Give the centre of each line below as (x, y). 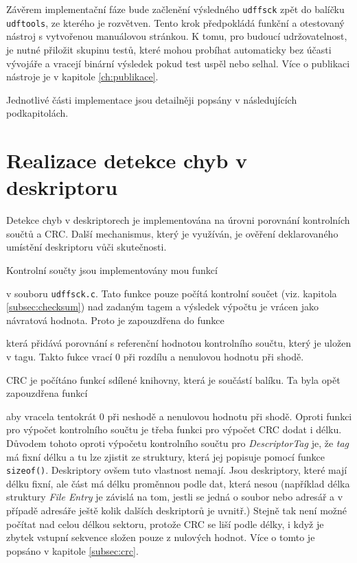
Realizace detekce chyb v (127, 160)
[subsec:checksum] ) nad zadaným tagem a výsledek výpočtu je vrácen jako (162, 307)
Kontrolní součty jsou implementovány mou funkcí (112, 269)
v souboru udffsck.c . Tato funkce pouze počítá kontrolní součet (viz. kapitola (172, 293)
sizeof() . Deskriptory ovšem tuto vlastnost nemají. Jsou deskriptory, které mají (177, 470)
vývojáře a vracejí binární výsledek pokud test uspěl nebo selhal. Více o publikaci (178, 63)
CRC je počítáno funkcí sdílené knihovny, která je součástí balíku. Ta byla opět (173, 379)
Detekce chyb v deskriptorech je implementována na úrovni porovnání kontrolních (178, 220)
